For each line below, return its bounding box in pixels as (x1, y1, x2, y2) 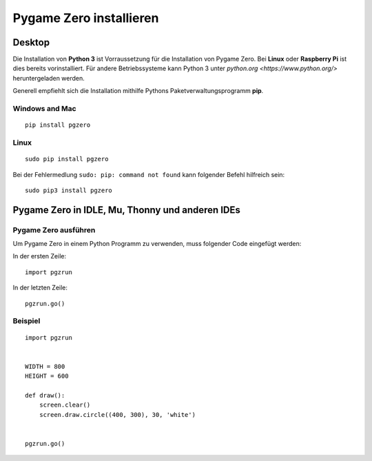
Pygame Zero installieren (12, 10, 159, 25)
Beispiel (12, 316, 41, 326)
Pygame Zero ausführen (12, 225, 96, 234)
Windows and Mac (12, 104, 76, 113)
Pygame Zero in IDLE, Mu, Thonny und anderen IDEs (12, 204, 240, 216)
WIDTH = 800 (25, 362, 65, 370)
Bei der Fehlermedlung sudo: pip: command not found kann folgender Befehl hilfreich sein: (12, 170, 285, 178)
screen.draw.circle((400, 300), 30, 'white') (39, 411, 196, 418)
